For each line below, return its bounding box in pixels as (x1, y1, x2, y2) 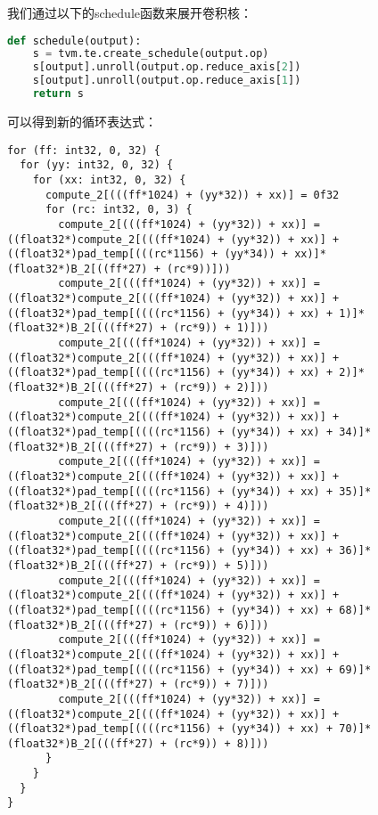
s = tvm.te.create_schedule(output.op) (32, 47, 269, 61)
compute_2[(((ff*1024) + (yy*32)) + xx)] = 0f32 (45, 188, 340, 201)
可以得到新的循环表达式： (7, 111, 157, 130)
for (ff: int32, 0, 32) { (7, 143, 160, 157)
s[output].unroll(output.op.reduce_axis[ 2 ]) (32, 61, 301, 74)
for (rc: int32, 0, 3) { (45, 203, 193, 216)
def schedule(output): (7, 34, 142, 47)
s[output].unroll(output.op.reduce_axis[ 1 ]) (32, 74, 301, 87)
